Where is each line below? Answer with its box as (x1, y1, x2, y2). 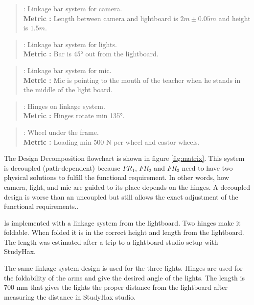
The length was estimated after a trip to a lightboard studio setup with (4, 236, 218, 247)
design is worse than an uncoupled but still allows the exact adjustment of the (4, 191, 238, 202)
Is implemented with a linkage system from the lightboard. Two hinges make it (4, 217, 241, 228)
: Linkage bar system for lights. (23, 39, 117, 49)
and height (218, 13, 251, 23)
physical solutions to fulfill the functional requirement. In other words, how (4, 172, 229, 182)
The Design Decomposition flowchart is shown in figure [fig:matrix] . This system (4, 153, 245, 163)
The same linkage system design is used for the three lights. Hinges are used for (4, 263, 243, 273)
